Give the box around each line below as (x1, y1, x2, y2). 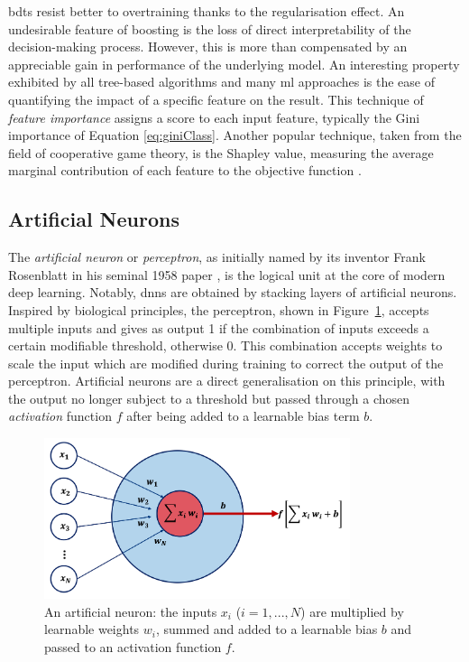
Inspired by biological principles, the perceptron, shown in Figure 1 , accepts (8, 300, 429, 319)
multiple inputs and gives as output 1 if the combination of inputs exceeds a (8, 318, 429, 337)
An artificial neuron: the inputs (44, 601, 217, 620)
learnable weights (44, 620, 140, 639)
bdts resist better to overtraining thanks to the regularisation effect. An (8, 2, 405, 20)
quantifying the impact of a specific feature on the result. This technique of (8, 89, 424, 108)
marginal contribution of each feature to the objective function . (8, 161, 362, 180)
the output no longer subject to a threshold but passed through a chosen (8, 388, 410, 407)
